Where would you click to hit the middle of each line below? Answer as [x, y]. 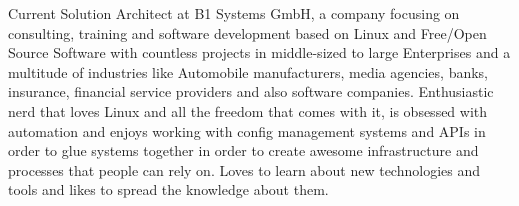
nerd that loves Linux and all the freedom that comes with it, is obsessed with [248, 110]
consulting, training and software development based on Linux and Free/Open [247, 32]
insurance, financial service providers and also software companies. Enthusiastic [251, 91]
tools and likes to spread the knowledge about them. [168, 189]
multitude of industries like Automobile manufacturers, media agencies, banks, [248, 71]
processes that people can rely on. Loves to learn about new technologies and [244, 169]
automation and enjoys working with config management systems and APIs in [247, 130]
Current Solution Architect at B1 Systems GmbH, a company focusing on [234, 13]
